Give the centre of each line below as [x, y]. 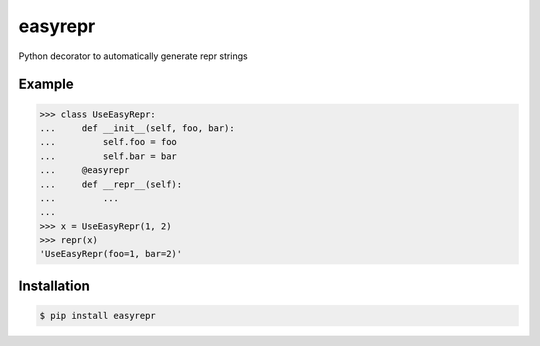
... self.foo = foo [108, 142]
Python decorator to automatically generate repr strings [133, 56]
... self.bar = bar [108, 156]
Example [46, 84]
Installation [54, 285]
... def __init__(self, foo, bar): [137, 128]
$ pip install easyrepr [98, 316]
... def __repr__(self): [111, 184]
